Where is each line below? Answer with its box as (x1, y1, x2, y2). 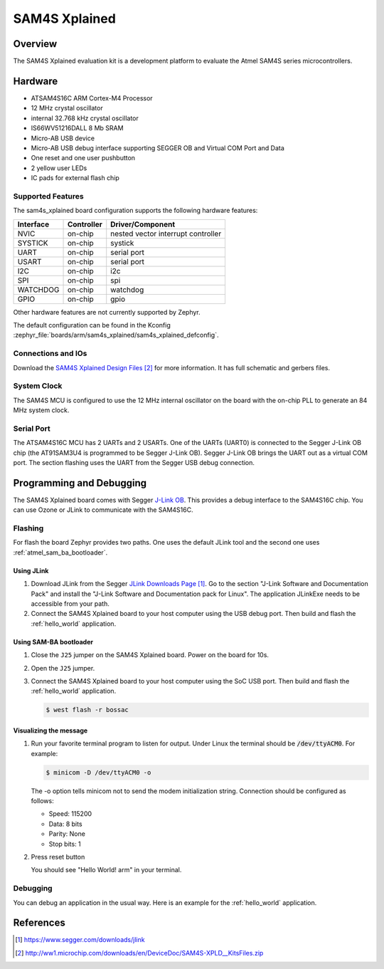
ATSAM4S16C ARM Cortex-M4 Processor (31, 93, 153, 103)
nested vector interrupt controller (110, 229, 222, 239)
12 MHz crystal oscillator (31, 104, 103, 112)
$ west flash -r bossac (46, 706, 129, 714)
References (13, 917, 65, 929)
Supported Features (13, 191, 85, 201)
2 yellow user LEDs (31, 164, 87, 172)
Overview (13, 38, 58, 50)
